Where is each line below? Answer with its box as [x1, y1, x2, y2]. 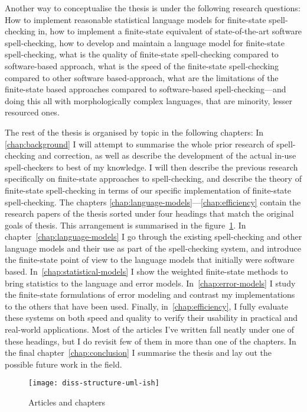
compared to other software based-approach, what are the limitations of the [5, 71, 279, 83]
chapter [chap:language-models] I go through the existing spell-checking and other [5, 230, 302, 243]
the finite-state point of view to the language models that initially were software [5, 253, 295, 266]
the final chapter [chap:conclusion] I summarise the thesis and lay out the [5, 346, 272, 359]
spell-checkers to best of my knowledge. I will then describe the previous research [5, 160, 298, 173]
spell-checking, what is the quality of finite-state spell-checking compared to [5, 48, 279, 60]
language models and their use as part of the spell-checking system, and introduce [5, 242, 301, 254]
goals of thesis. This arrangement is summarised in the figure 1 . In [5, 218, 246, 231]
